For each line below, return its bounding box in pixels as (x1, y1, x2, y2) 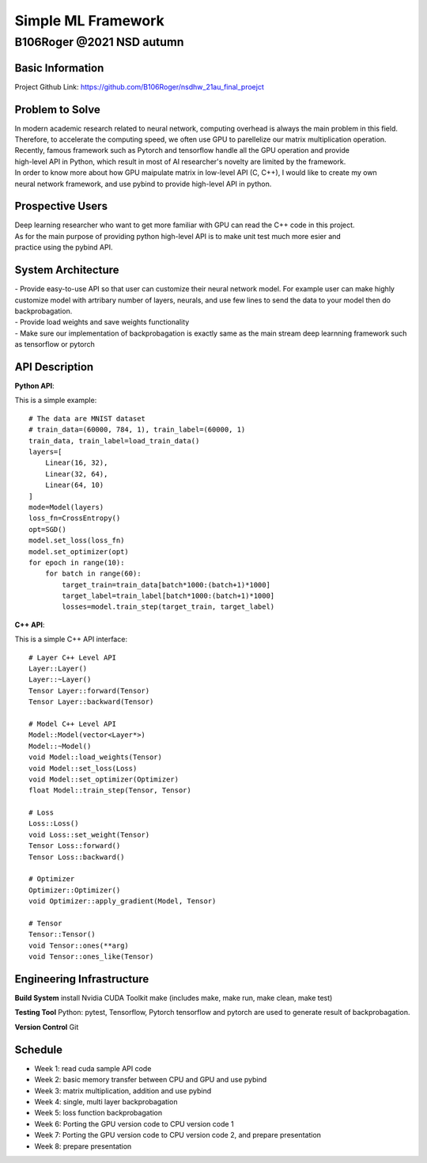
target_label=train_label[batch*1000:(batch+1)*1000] (62, 591, 275, 601)
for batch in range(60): (44, 569, 142, 578)
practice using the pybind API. (14, 242, 113, 253)
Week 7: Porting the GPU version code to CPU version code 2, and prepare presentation (34, 1131, 322, 1140)
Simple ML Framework (14, 12, 165, 29)
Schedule (14, 1043, 63, 1056)
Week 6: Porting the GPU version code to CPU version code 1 (34, 1119, 234, 1128)
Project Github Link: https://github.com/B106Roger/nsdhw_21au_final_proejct (14, 82, 265, 91)
